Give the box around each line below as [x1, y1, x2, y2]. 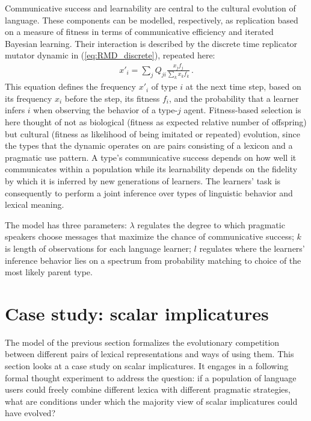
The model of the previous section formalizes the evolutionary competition [5, 335, 280, 348]
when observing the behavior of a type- [33, 104, 178, 116]
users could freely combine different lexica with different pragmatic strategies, [5, 383, 291, 396]
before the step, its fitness [64, 92, 160, 104]
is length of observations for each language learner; [5, 242, 191, 254]
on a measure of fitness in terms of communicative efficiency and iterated [5, 25, 274, 38]
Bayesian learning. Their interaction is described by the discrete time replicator [5, 37, 298, 49]
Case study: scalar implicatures [5, 301, 269, 325]
